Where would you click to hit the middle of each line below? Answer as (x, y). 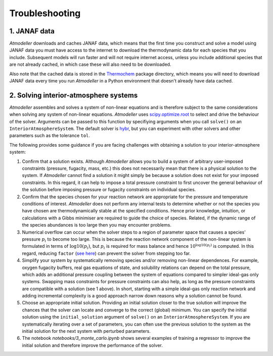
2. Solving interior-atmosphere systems (74, 95)
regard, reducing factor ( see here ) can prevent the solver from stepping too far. (106, 253)
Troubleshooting (45, 13)
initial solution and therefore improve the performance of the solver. (92, 345)
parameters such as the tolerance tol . (50, 136)
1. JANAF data (32, 31)
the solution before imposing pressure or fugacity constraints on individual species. (109, 190)
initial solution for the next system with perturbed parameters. (86, 331)
